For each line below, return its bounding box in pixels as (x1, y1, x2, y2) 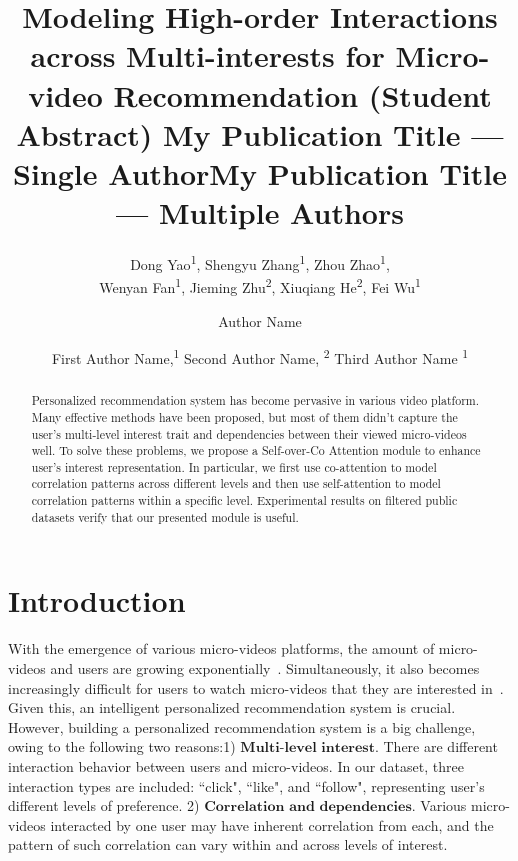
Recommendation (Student (113, 74, 492, 115)
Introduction (8, 580, 186, 621)
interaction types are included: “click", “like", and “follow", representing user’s (8, 775, 485, 796)
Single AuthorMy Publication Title (13, 152, 507, 193)
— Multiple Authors (116, 192, 404, 233)
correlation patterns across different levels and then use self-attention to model (31, 475, 441, 492)
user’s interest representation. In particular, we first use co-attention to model (31, 458, 437, 475)
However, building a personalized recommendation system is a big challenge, (8, 716, 476, 737)
